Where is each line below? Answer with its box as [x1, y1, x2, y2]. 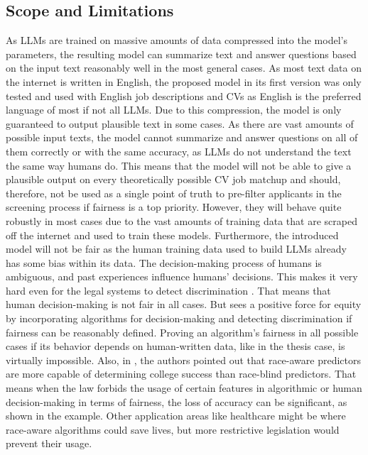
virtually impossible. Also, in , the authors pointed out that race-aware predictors [6, 352, 361, 367]
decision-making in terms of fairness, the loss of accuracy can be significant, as [6, 394, 347, 409]
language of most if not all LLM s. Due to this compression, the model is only [6, 102, 342, 117]
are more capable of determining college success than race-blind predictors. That [6, 366, 357, 381]
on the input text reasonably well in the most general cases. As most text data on [6, 60, 362, 75]
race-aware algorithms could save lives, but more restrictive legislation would [6, 422, 340, 437]
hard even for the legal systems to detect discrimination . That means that [6, 283, 331, 297]
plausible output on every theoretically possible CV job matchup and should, [6, 172, 341, 187]
